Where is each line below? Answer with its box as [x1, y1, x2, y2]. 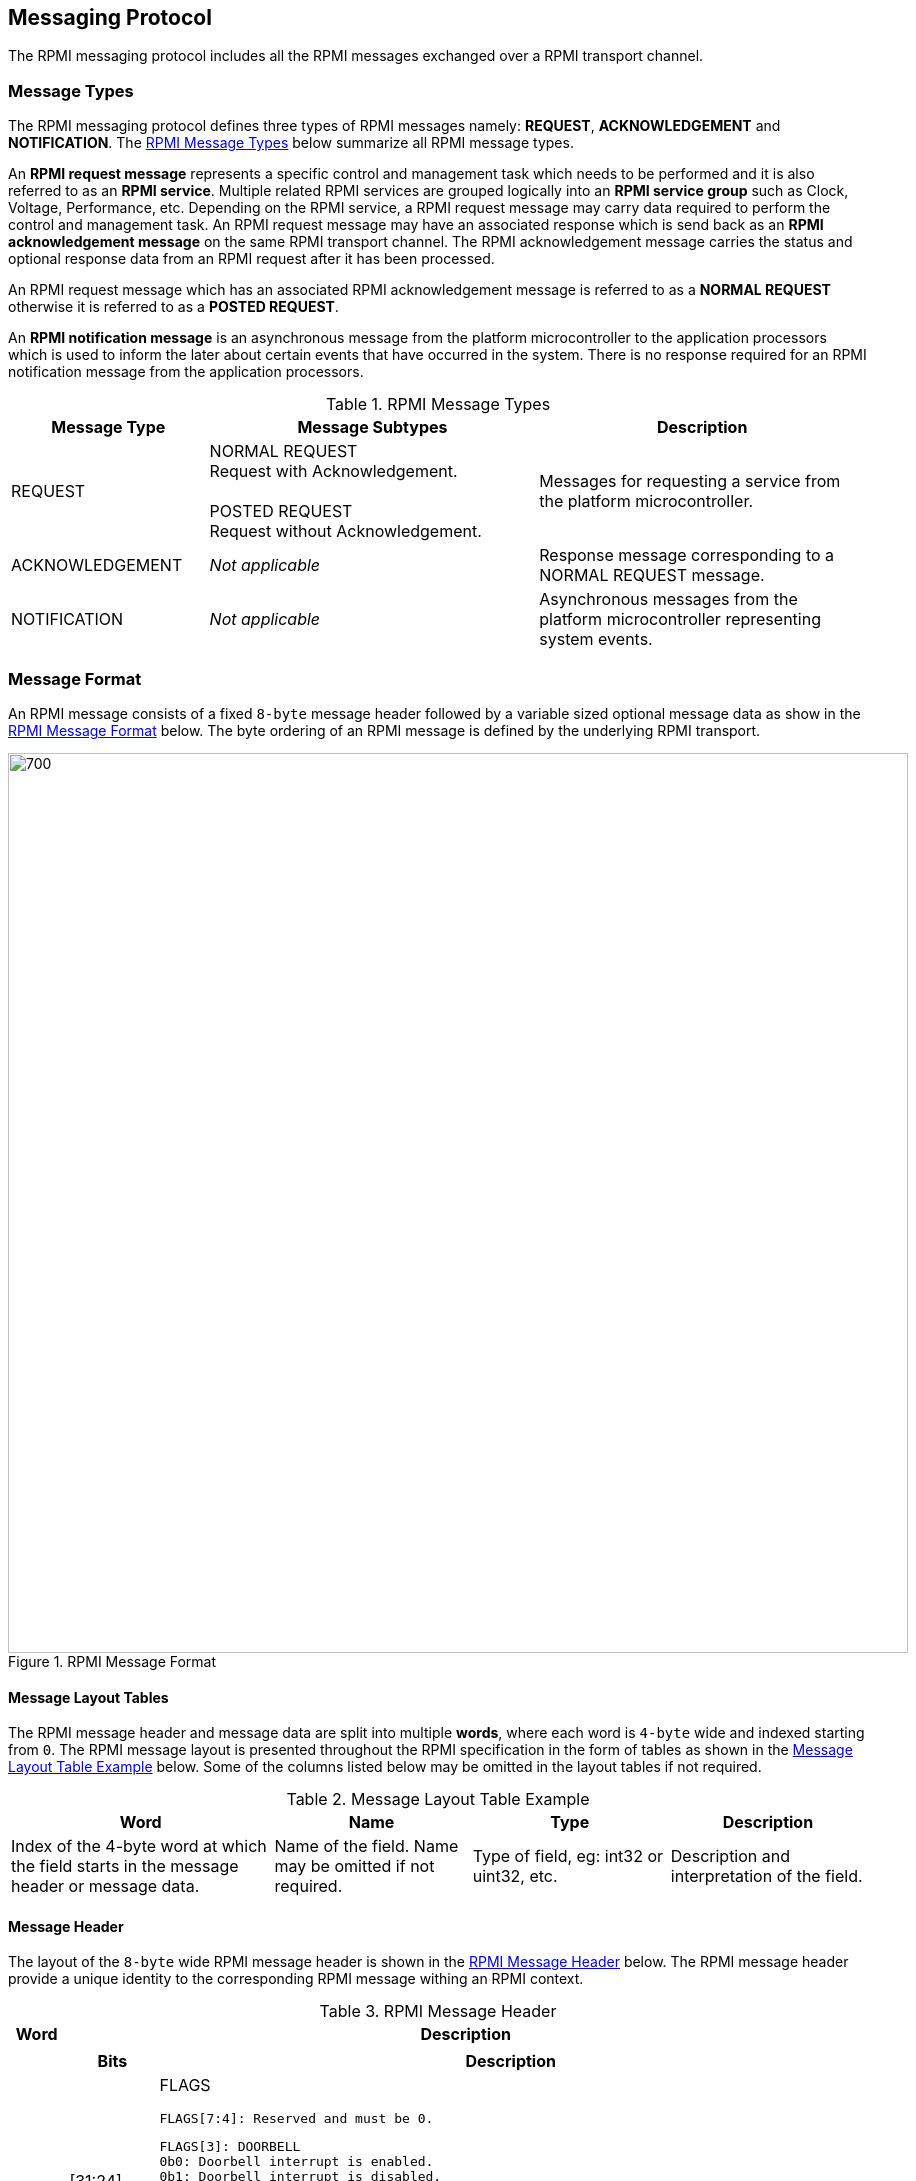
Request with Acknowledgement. [209, 461, 458, 482]
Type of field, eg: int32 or [472, 1846, 664, 1867]
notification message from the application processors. [8, 363, 364, 381]
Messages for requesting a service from [539, 471, 841, 492]
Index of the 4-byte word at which [11, 1836, 267, 1857]
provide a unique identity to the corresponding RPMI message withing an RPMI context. [8, 1970, 584, 1988]
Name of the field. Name [274, 1836, 459, 1857]
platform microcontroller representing [539, 609, 821, 630]
